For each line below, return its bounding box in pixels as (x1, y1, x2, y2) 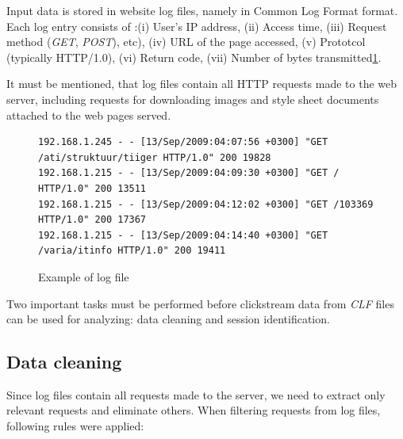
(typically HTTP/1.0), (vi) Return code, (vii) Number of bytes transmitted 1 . (6, 48, 382, 65)
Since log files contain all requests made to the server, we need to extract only (6, 386, 386, 403)
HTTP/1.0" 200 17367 (38, 214, 147, 226)
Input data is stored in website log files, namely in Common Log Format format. (6, 2, 398, 18)
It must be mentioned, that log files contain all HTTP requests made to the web (6, 75, 397, 92)
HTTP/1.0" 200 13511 (38, 182, 147, 194)
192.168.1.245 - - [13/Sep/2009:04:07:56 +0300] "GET (38, 136, 328, 148)
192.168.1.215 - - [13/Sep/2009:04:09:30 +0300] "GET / (38, 167, 340, 179)
